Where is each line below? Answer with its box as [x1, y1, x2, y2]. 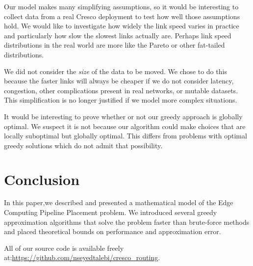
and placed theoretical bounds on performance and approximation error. [4, 226, 221, 237]
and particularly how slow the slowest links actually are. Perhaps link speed [4, 30, 231, 40]
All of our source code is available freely [4, 242, 124, 253]
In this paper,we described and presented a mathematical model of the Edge [4, 197, 233, 208]
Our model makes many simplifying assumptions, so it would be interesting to [4, 1, 239, 11]
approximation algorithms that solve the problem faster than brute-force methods [4, 216, 250, 227]
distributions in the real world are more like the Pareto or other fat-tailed [4, 40, 225, 50]
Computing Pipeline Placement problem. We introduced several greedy [4, 207, 217, 217]
